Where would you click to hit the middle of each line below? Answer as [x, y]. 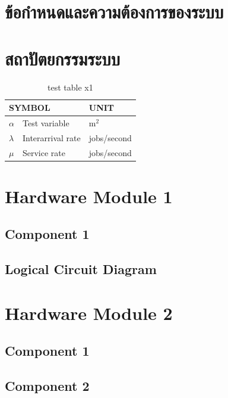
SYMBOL [30, 108]
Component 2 [47, 386]
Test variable [46, 122]
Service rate [44, 152]
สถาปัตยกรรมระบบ [62, 58]
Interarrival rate [51, 137]
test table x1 [70, 87]
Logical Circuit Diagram [81, 269]
